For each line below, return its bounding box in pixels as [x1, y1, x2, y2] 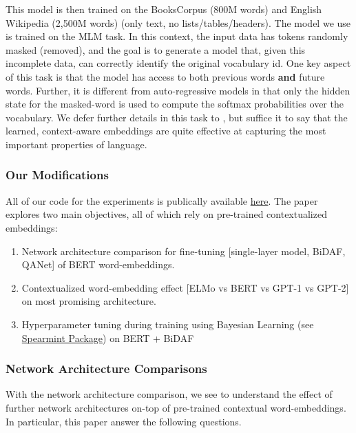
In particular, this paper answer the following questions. [6, 414, 242, 428]
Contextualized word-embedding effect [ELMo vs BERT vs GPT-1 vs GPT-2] [21, 280, 349, 294]
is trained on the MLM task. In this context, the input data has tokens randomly [6, 29, 348, 43]
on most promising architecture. [21, 294, 156, 308]
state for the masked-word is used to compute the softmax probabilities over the [6, 97, 344, 111]
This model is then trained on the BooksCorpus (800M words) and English [6, 2, 322, 16]
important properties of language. [6, 137, 147, 151]
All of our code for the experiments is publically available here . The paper [6, 193, 318, 208]
